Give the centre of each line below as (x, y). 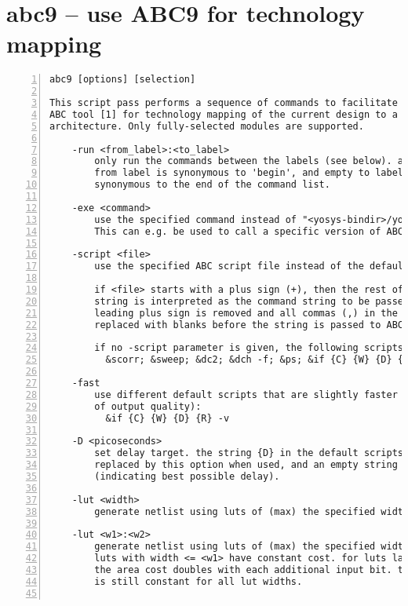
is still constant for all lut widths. (199, 581)
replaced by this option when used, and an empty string (246, 465)
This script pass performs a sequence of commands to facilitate (224, 103)
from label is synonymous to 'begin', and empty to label (249, 173)
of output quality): (148, 406)
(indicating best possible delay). (187, 477)
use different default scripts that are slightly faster (246, 394)
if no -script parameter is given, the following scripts (249, 348)
